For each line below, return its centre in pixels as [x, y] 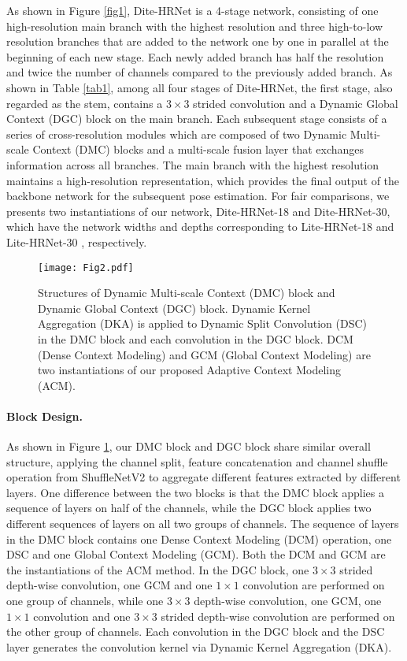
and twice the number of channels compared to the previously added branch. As [200, 72]
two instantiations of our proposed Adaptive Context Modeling [189, 370]
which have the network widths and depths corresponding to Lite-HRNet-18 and [200, 227]
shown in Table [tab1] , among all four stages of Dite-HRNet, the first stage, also [200, 87]
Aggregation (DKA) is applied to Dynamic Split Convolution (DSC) [203, 323]
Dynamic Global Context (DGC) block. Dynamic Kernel [174, 308]
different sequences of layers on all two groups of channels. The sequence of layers [203, 524]
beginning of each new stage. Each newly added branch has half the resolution [195, 56]
